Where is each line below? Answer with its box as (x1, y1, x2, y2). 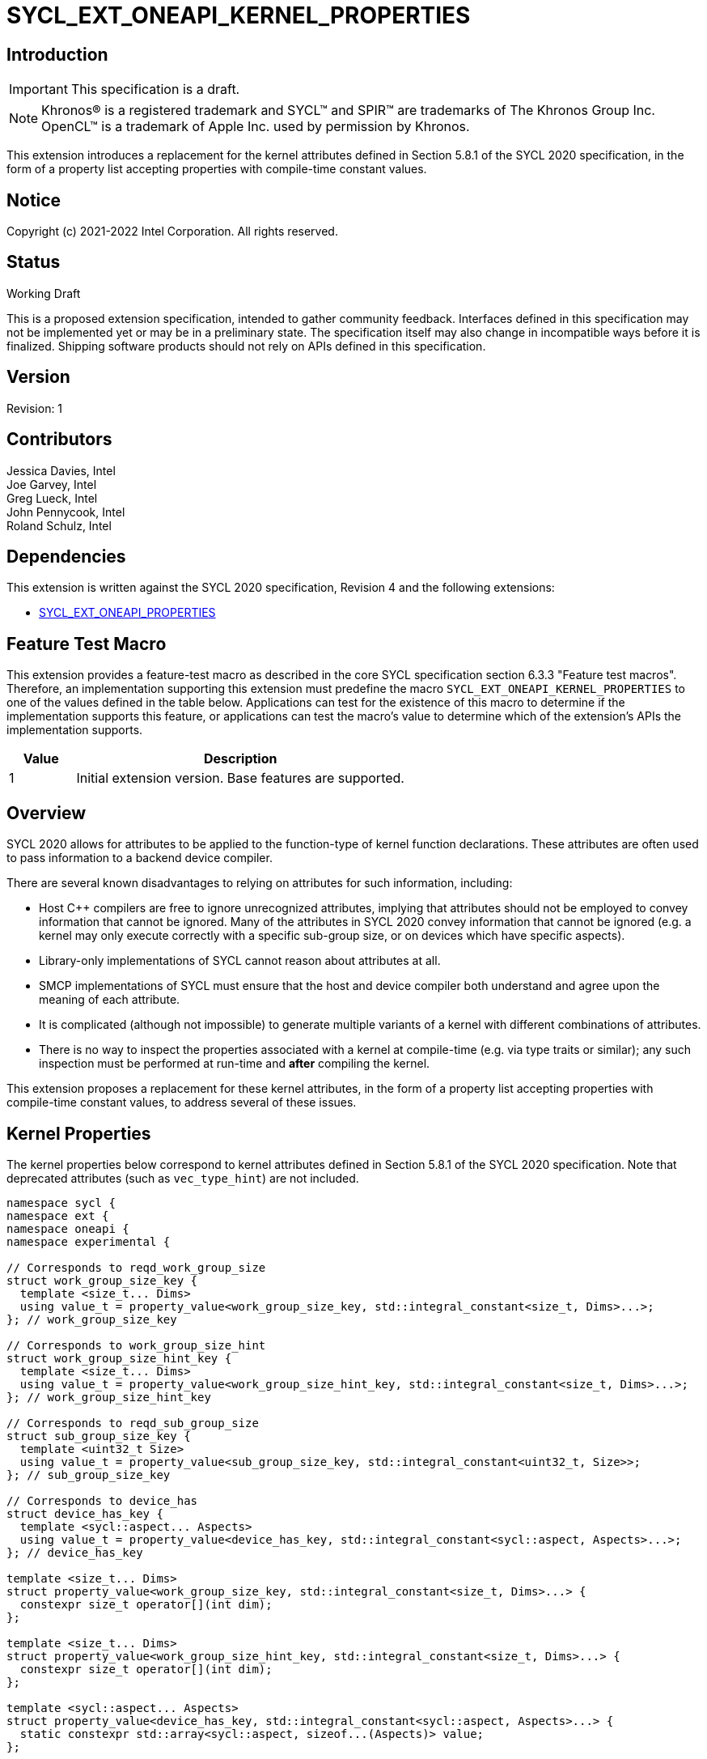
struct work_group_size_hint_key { (6, 1351, 232, 1365)
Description (204, 750, 277, 767)
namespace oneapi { (6, 1222, 129, 1235)
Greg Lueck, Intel (6, 491, 98, 505)
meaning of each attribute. (39, 992, 180, 1007)
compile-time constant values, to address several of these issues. (6, 1095, 357, 1110)
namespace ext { (6, 1209, 109, 1222)
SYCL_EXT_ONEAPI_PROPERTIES (39, 605, 216, 620)
